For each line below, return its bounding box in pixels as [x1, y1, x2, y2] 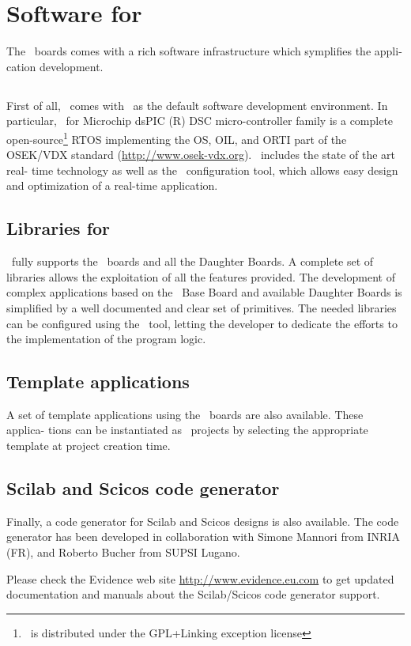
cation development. [6, 58, 104, 74]
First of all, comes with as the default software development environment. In [6, 96, 388, 113]
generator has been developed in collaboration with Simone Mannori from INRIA [6, 528, 400, 545]
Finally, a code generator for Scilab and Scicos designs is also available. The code [6, 512, 399, 529]
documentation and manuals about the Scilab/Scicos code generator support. [6, 586, 380, 603]
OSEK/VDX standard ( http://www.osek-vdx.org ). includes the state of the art [6, 146, 396, 163]
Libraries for [6, 216, 111, 240]
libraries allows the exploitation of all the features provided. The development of [6, 268, 395, 285]
